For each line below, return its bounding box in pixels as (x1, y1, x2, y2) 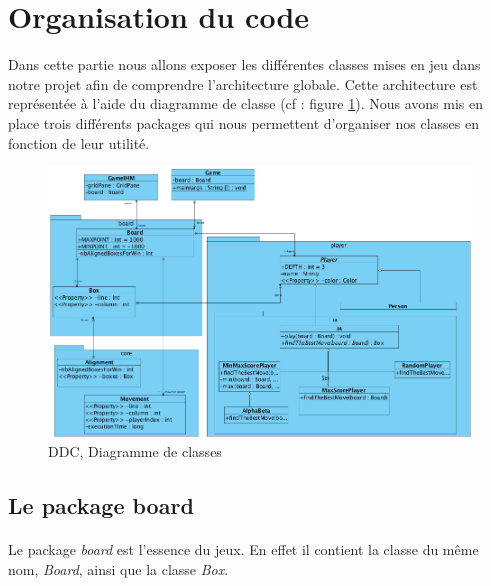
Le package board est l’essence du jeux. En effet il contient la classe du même (8, 539, 479, 560)
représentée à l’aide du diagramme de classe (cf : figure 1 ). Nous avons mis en (8, 93, 483, 114)
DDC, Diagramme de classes (48, 441, 222, 462)
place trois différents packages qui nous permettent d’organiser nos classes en (8, 112, 480, 133)
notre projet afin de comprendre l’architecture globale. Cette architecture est (8, 73, 478, 94)
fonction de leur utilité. (8, 132, 150, 153)
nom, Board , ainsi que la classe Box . (8, 558, 229, 579)
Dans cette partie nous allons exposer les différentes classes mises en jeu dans (8, 54, 481, 75)
